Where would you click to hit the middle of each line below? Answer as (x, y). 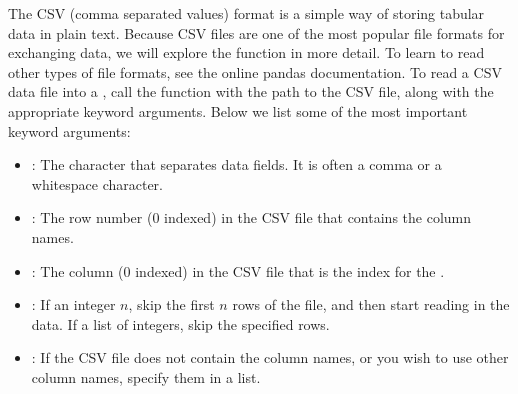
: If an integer (73, 304)
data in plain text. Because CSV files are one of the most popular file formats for (256, 32)
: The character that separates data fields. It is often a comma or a (236, 164)
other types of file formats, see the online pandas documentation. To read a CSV (255, 71)
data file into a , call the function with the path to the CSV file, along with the (251, 91)
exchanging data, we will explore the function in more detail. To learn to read (246, 52)
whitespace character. (97, 183)
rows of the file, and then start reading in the (371, 304)
